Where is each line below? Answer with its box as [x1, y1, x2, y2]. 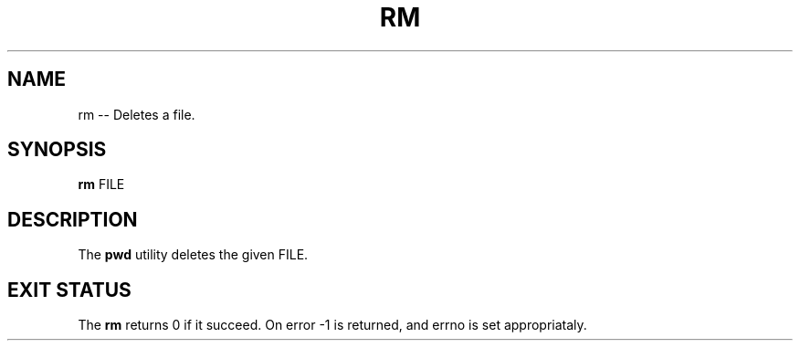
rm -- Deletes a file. [78, 106, 195, 122]
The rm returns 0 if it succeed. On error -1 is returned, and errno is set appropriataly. [78, 317, 587, 333]
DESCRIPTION [7, 207, 138, 231]
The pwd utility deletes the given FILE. [78, 247, 309, 263]
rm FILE [78, 176, 125, 193]
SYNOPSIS [7, 138, 107, 162]
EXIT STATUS [7, 278, 132, 301]
